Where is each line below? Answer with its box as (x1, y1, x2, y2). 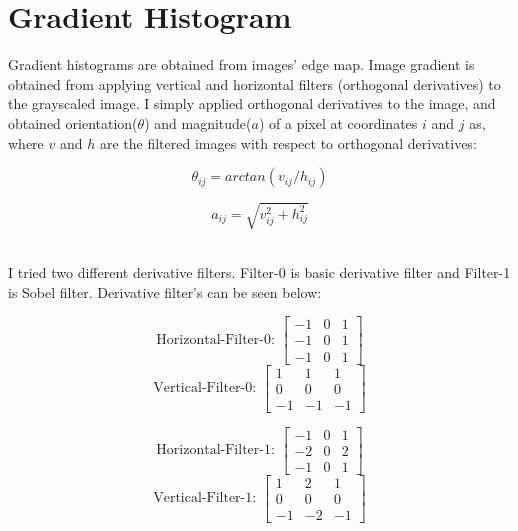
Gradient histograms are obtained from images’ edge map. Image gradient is (8, 54, 475, 75)
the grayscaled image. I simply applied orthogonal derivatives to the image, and (8, 93, 496, 114)
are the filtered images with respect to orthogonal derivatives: (99, 132, 477, 153)
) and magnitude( (144, 112, 252, 133)
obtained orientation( (8, 112, 138, 133)
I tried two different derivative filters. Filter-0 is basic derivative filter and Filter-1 (8, 262, 511, 283)
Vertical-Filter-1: (153, 491, 257, 506)
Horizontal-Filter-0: (156, 332, 275, 347)
